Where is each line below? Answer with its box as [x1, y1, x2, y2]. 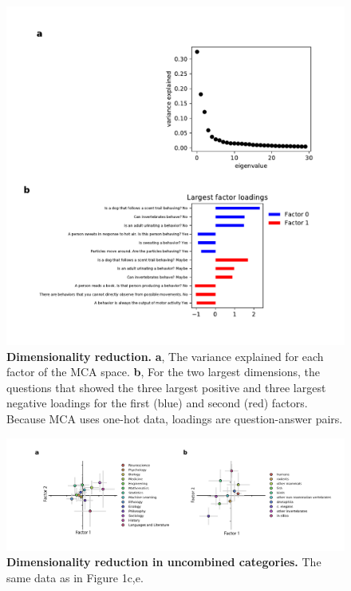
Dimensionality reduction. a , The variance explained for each [6, 347, 324, 364]
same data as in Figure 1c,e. [6, 569, 144, 585]
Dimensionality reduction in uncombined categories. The [6, 553, 321, 570]
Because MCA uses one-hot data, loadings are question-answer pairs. [6, 410, 343, 426]
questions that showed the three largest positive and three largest [6, 379, 326, 395]
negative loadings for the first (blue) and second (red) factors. [6, 395, 308, 411]
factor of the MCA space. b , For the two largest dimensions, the [6, 363, 320, 380]
